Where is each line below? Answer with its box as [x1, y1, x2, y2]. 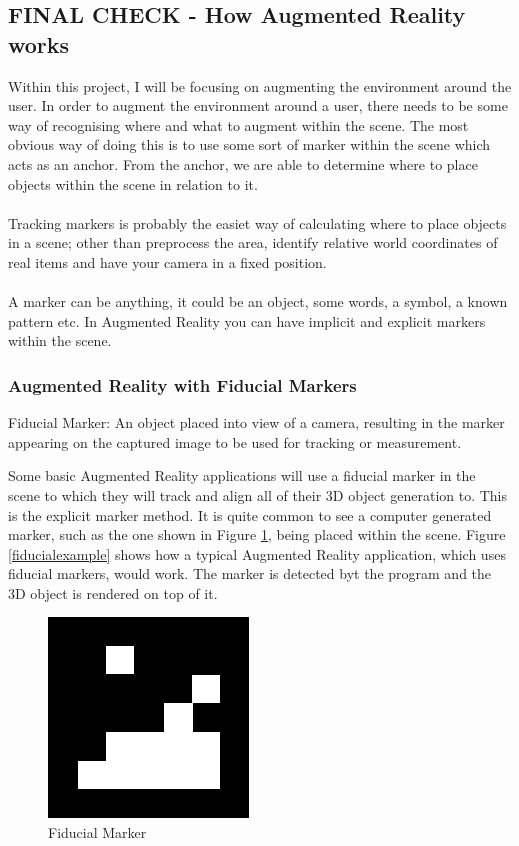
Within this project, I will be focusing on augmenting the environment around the [8, 75, 512, 96]
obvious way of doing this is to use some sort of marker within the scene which [8, 134, 491, 155]
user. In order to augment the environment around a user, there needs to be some [8, 95, 508, 116]
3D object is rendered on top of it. [8, 582, 218, 603]
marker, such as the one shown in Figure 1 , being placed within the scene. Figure [8, 524, 506, 545]
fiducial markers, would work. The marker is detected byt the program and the [8, 563, 492, 584]
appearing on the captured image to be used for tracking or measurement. [8, 431, 462, 452]
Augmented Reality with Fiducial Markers [8, 372, 357, 397]
